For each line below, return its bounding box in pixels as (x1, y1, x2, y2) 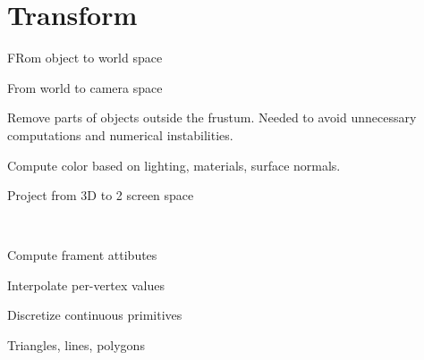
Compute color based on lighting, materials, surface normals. (7, 155, 341, 174)
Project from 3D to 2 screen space (7, 186, 194, 205)
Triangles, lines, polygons (7, 336, 145, 355)
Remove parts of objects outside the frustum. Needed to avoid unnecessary (7, 108, 417, 127)
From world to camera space (7, 78, 163, 96)
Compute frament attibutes (7, 246, 157, 264)
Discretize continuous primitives (7, 306, 182, 324)
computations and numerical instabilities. (7, 125, 233, 144)
